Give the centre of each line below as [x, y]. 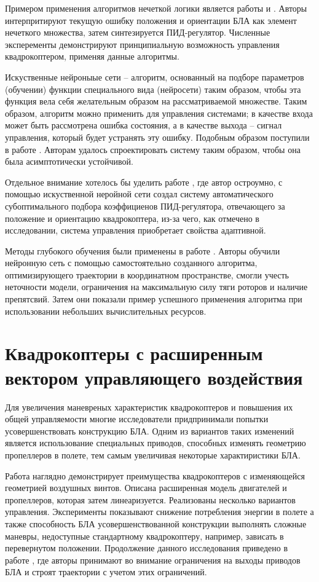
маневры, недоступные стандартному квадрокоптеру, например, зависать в [144, 536]
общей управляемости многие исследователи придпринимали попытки [137, 419]
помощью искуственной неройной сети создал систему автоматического [139, 194]
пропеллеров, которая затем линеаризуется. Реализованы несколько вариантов [150, 499]
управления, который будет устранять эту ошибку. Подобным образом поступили [157, 137]
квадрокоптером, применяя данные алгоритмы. [92, 56]
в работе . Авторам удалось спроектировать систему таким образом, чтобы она [153, 149]
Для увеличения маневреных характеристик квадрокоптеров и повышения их [149, 407]
